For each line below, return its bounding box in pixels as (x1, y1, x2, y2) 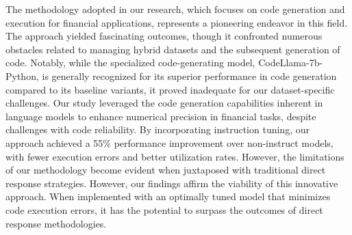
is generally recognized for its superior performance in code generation (42, 68, 337, 83)
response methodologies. (5, 216, 107, 230)
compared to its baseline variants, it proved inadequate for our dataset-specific (5, 82, 335, 96)
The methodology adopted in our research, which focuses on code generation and (5, 2, 345, 16)
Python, (5, 68, 39, 83)
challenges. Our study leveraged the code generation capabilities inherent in (5, 96, 323, 110)
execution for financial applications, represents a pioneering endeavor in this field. (5, 15, 348, 29)
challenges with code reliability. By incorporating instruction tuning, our (5, 122, 310, 137)
